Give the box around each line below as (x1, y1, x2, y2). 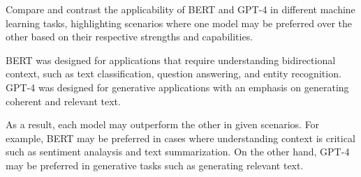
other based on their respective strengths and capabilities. (6, 29, 253, 44)
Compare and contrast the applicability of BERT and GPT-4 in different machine (6, 2, 355, 16)
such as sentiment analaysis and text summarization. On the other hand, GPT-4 (6, 144, 350, 159)
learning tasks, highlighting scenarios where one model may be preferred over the (6, 15, 353, 30)
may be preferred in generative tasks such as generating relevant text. (6, 157, 304, 172)
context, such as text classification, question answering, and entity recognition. (6, 66, 341, 81)
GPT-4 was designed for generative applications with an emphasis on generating (6, 79, 349, 94)
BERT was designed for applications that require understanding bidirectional (6, 52, 336, 67)
